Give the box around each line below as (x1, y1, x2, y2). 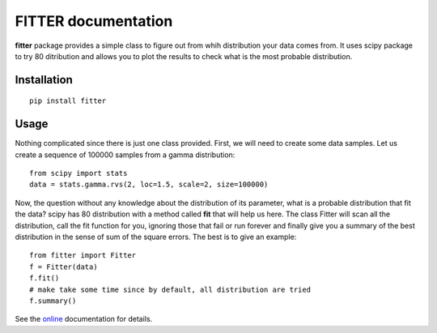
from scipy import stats (29, 169, 128, 178)
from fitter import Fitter (29, 251, 137, 260)
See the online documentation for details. (15, 314, 153, 324)
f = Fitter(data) (29, 262, 98, 271)
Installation (15, 73, 73, 87)
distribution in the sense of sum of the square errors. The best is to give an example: (15, 232, 297, 241)
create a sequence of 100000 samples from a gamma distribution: (15, 150, 235, 160)
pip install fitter (29, 96, 107, 105)
